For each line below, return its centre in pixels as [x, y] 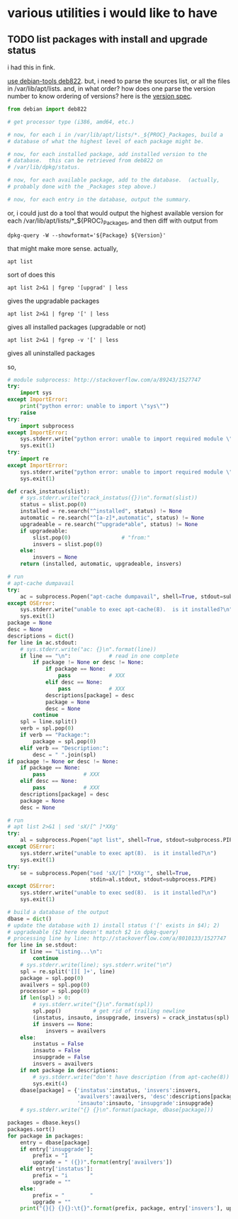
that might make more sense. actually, [63, 248]
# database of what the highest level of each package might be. [106, 141]
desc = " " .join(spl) [65, 755]
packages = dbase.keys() [44, 1123]
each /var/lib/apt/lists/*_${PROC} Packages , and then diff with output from [113, 221]
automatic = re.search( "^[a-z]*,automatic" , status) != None [112, 518]
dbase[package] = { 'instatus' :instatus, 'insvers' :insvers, [110, 1090]
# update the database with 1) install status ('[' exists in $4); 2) [114, 925]
